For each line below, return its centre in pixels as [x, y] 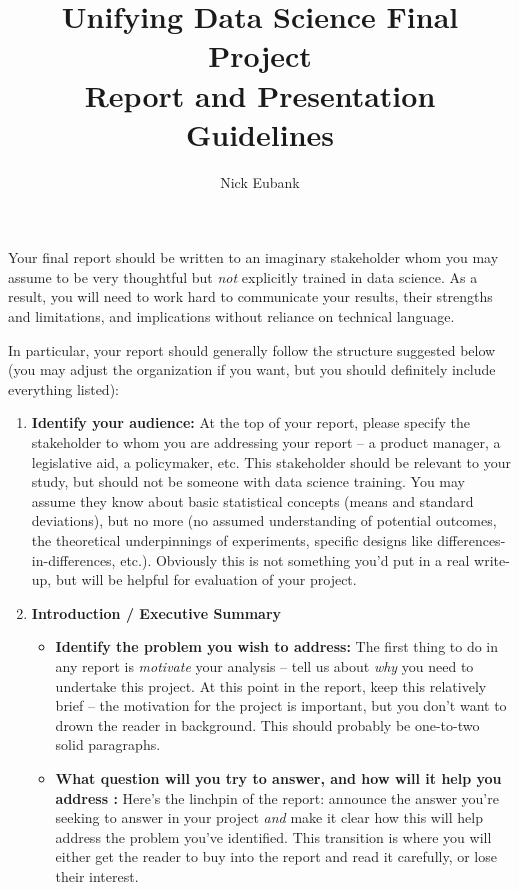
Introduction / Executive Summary [156, 612]
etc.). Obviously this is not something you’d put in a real [295, 559]
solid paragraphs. [108, 744]
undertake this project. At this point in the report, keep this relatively [271, 685]
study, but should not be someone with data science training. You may [248, 481]
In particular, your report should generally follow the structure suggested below [252, 349]
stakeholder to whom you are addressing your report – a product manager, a [266, 442]
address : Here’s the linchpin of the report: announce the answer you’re [277, 797]
